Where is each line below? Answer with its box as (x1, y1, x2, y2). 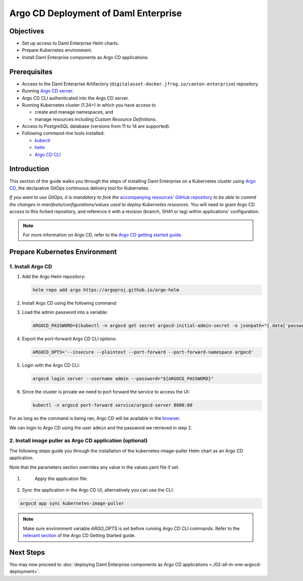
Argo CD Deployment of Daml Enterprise (9, 8, 182, 19)
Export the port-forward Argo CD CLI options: (22, 336, 117, 342)
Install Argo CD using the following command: (22, 300, 117, 306)
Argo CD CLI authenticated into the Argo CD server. (22, 95, 129, 101)
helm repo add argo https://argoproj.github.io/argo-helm (32, 287, 179, 293)
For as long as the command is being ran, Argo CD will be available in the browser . (9, 415, 181, 421)
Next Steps (9, 548, 45, 557)
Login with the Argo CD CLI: (22, 362, 80, 368)
